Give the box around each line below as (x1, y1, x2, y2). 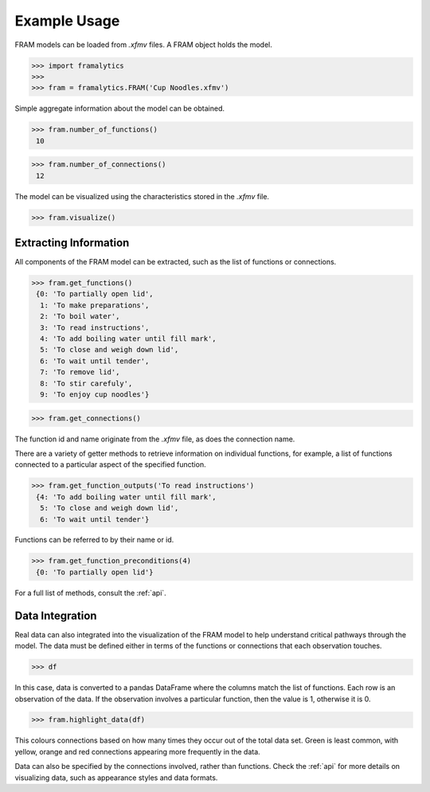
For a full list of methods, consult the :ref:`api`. (14, 588, 166, 598)
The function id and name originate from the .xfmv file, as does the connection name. (14, 434, 295, 444)
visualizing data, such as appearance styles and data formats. (14, 773, 218, 782)
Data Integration (14, 609, 97, 622)
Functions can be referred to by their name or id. (14, 535, 174, 545)
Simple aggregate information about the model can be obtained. (14, 104, 225, 113)
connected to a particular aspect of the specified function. (14, 460, 206, 469)
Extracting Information (14, 236, 130, 250)
